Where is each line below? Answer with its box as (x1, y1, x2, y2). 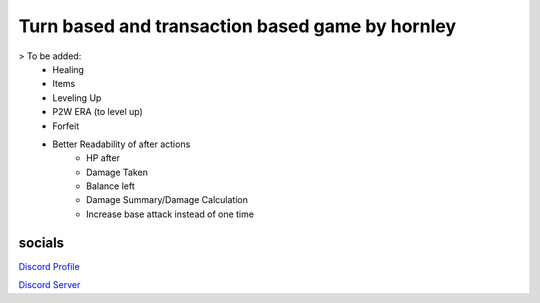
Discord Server (18, 279, 81, 291)
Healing (52, 63, 85, 75)
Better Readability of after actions (52, 138, 191, 150)
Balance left (86, 180, 135, 192)
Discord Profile (18, 260, 80, 272)
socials (18, 234, 65, 251)
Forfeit (52, 120, 80, 132)
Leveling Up (52, 91, 102, 104)
